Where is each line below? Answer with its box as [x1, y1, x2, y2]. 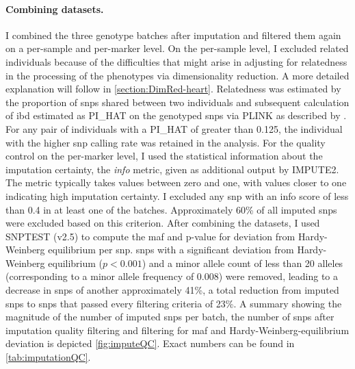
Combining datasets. [5, 1, 104, 16]
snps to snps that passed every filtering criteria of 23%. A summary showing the [5, 296, 342, 310]
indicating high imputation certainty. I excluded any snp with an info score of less [5, 188, 349, 203]
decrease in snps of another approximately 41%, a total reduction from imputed [5, 283, 339, 297]
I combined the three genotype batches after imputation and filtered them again [5, 27, 341, 42]
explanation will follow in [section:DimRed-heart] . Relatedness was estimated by [5, 81, 341, 96]
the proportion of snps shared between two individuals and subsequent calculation [5, 94, 350, 109]
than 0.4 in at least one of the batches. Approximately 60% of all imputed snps [5, 202, 337, 216]
